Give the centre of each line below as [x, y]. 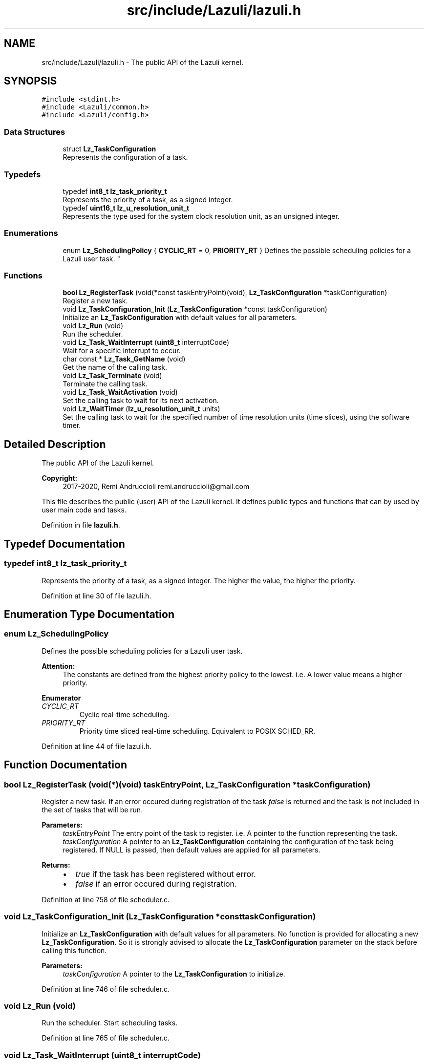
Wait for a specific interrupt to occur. [122, 351]
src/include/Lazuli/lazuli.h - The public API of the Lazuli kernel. [142, 62]
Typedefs [22, 174]
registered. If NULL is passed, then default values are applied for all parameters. [192, 850]
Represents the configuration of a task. [125, 157]
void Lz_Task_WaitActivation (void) [120, 392]
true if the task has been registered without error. [166, 874]
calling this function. [74, 950]
